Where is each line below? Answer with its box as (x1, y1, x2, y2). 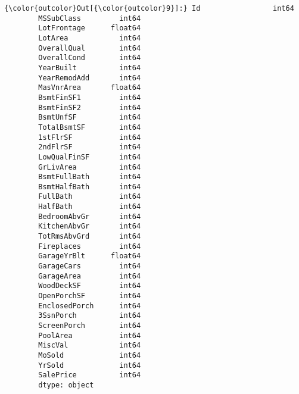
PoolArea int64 (38, 331, 141, 340)
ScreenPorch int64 (38, 321, 141, 330)
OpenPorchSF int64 (38, 292, 141, 301)
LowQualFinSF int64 (38, 152, 141, 161)
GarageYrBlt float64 (38, 252, 141, 261)
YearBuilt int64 (38, 63, 141, 72)
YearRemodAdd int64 (38, 73, 141, 82)
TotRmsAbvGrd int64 (38, 232, 141, 241)
